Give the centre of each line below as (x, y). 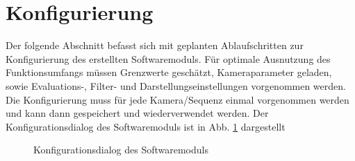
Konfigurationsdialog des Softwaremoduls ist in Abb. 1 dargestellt (146, 126)
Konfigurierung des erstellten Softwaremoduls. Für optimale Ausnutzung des (168, 58)
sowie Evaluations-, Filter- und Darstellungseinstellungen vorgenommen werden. (176, 85)
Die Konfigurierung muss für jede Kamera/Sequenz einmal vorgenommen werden (177, 99)
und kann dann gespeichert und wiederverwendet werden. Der (137, 113)
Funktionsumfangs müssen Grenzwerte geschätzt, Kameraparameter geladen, (169, 72)
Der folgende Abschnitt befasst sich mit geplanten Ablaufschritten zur (155, 45)
